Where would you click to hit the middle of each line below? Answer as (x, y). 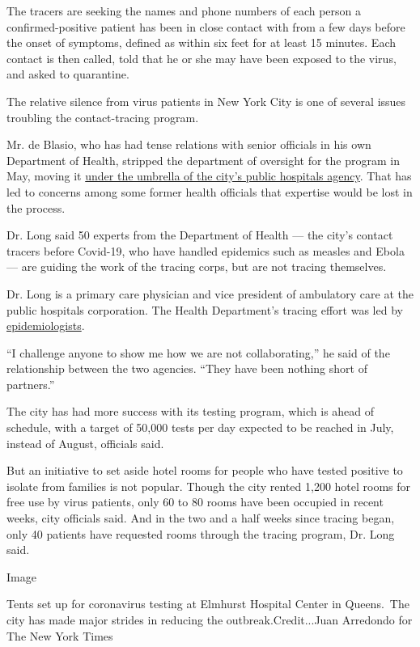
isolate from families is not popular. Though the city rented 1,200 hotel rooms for (209, 486)
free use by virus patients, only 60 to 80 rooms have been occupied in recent (195, 502)
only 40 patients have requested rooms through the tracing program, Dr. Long (201, 533)
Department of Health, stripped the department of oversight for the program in (203, 160)
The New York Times (60, 635)
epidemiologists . (46, 326)
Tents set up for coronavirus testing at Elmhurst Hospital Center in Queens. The (208, 604)
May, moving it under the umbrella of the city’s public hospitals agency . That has (209, 176)
